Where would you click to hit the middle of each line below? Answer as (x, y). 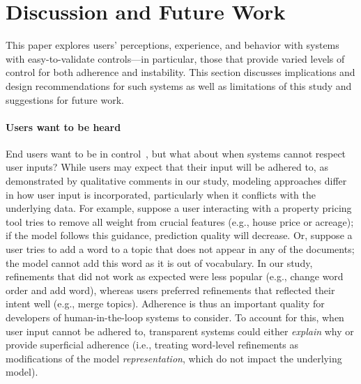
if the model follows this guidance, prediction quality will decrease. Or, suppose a (179, 235)
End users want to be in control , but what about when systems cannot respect (176, 153)
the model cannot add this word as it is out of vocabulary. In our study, (159, 262)
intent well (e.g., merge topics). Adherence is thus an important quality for (165, 304)
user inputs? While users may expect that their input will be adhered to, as (167, 167)
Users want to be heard (63, 126)
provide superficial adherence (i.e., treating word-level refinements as (152, 345)
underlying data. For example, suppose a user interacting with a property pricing (179, 208)
